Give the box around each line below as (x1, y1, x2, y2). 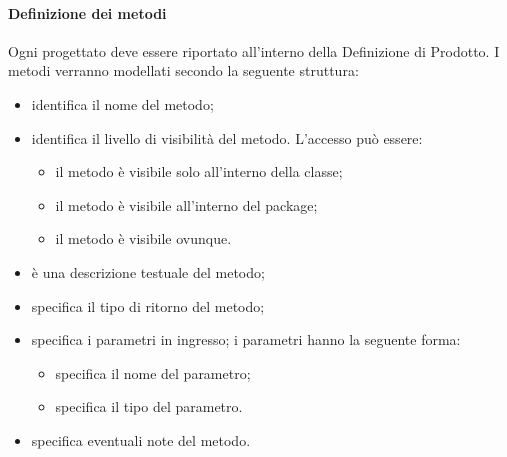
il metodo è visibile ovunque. (55, 228, 232, 249)
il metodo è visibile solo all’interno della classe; (55, 161, 343, 182)
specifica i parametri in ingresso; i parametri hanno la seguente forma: (31, 329, 461, 350)
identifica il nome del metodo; (31, 93, 214, 114)
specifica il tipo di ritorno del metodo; (31, 295, 265, 316)
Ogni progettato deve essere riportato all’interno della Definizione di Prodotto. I (8, 40, 500, 61)
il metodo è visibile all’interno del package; (55, 194, 318, 215)
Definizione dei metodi (8, 2, 167, 23)
